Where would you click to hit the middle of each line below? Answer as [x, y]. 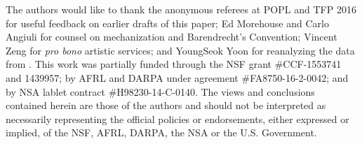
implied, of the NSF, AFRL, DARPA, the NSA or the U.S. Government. [161, 132]
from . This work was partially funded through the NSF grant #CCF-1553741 [174, 64]
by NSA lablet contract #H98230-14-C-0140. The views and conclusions [160, 91]
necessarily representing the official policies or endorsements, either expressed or [177, 118]
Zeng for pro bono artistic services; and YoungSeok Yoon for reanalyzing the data [180, 50]
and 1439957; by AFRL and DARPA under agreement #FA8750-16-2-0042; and [177, 77]
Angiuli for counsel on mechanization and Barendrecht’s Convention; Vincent [172, 37]
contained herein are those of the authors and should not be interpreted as [166, 105]
